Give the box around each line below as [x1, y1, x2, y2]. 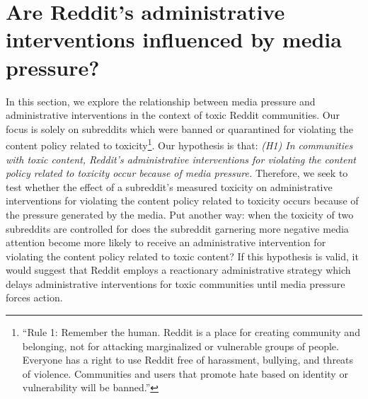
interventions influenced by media [6, 25, 342, 54]
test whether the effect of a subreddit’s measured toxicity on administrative [6, 179, 333, 194]
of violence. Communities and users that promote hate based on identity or [22, 366, 348, 381]
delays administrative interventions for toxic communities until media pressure [6, 276, 345, 291]
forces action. [6, 290, 63, 305]
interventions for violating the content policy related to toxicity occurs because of [6, 193, 359, 208]
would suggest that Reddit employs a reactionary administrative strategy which [6, 262, 351, 277]
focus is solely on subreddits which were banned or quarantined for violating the [6, 121, 354, 136]
